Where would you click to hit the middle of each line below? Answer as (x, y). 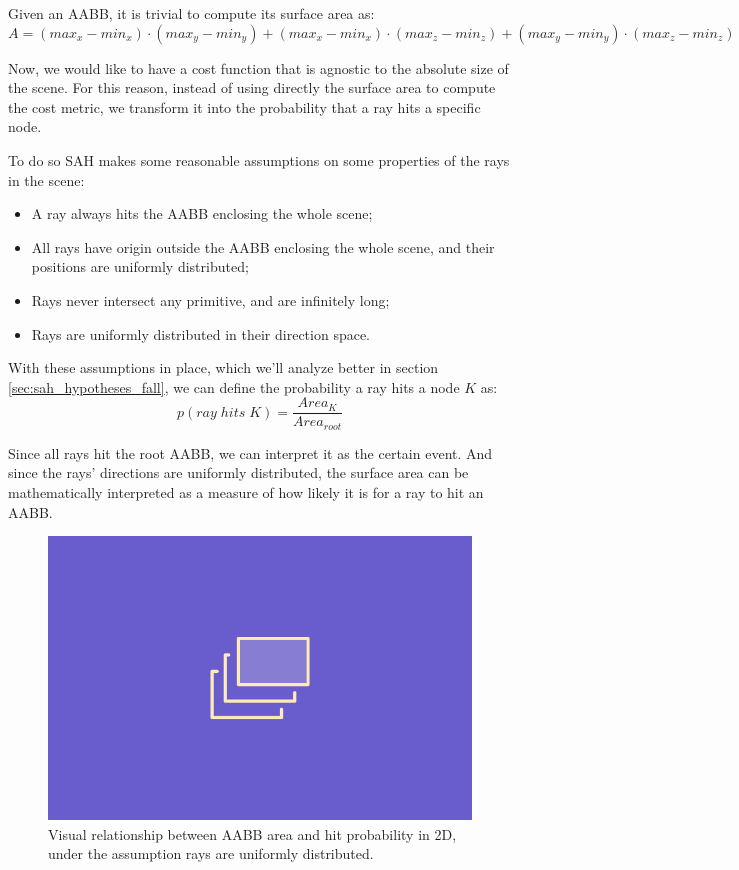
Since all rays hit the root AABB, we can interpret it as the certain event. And (250, 452)
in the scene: (46, 179)
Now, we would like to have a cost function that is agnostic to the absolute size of (258, 67)
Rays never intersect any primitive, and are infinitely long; (210, 299)
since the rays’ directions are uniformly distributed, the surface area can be (238, 472)
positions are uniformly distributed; (140, 266)
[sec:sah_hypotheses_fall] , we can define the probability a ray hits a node (234, 386)
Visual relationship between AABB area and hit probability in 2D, (252, 833)
